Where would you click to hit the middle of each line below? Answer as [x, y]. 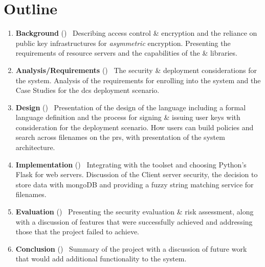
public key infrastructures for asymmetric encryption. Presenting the [123, 43]
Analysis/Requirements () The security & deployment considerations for [136, 70]
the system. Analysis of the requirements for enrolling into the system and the [138, 80]
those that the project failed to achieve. [78, 232]
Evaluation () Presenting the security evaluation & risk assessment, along [135, 212]
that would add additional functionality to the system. [101, 259]
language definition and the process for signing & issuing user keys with [128, 117]
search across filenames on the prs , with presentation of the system [120, 137]
